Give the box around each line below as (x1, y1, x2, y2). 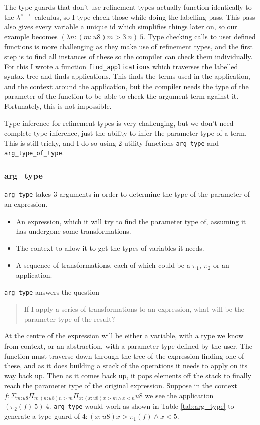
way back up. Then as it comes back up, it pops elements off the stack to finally (4, 370, 251, 380)
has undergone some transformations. (16, 226, 131, 236)
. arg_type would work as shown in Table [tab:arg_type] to (49, 401, 234, 411)
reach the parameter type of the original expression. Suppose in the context (4, 380, 238, 391)
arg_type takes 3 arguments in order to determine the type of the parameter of (4, 189, 250, 199)
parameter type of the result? (24, 313, 115, 324)
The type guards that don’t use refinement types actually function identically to (4, 2, 252, 12)
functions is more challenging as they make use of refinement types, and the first (4, 41, 253, 52)
